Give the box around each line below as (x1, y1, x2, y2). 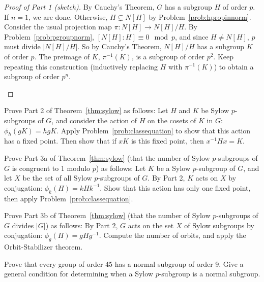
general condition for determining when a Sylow (4, 268, 153, 279)
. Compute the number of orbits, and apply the (99, 230, 246, 240)
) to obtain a (214, 61, 254, 72)
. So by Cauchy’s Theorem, (77, 41, 162, 52)
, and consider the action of (51, 115, 137, 125)
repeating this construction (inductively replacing (4, 61, 158, 72)
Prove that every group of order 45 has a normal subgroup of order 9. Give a (4, 258, 244, 269)
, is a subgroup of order (131, 51, 204, 61)
